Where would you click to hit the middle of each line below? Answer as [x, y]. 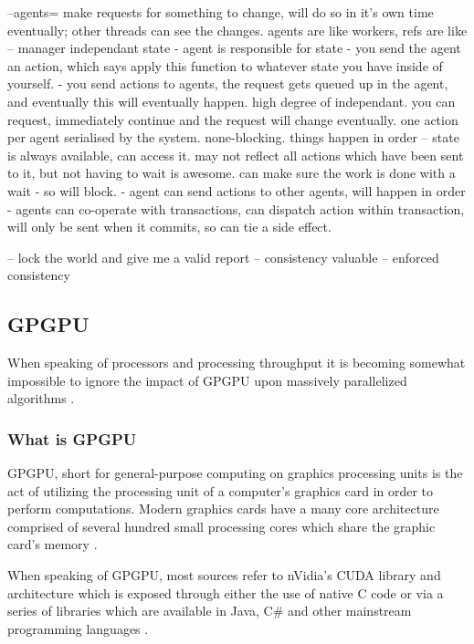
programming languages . [78, 628]
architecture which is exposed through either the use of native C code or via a [226, 592]
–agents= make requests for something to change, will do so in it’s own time [221, 12]
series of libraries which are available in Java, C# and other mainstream [210, 611]
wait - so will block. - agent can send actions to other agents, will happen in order [237, 190]
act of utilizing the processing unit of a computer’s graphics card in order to [221, 490]
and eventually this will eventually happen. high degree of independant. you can [232, 101]
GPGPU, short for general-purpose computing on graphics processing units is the [235, 473]
